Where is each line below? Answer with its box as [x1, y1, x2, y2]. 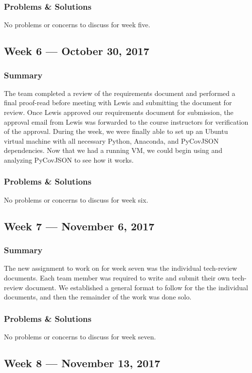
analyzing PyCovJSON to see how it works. [4, 154, 134, 165]
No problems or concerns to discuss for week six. [4, 194, 148, 205]
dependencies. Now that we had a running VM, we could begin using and [4, 145, 222, 155]
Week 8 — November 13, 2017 [4, 355, 161, 370]
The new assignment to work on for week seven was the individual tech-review [4, 263, 237, 273]
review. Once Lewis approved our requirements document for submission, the [4, 107, 234, 117]
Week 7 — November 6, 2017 [4, 218, 155, 233]
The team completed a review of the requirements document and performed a [4, 88, 235, 98]
